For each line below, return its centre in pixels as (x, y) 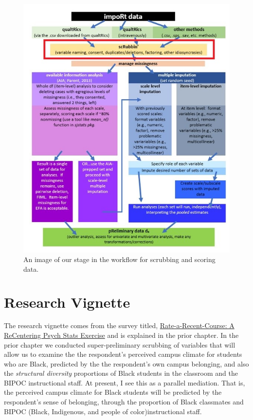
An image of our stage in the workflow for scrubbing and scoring (119, 259)
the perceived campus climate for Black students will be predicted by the (113, 392)
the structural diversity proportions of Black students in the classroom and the (121, 373)
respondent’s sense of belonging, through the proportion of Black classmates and (124, 402)
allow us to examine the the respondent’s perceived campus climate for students (123, 354)
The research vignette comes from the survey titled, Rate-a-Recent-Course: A (119, 325)
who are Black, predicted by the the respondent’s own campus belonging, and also (126, 363)
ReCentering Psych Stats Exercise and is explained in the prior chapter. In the (121, 335)
